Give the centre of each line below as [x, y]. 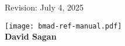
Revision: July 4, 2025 [44, 7]
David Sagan [31, 36]
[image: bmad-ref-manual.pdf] [63, 26]
